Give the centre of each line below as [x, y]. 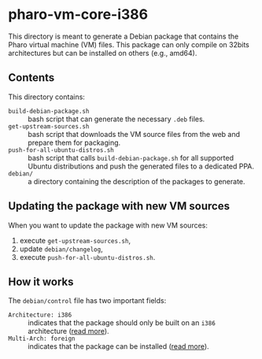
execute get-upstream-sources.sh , [75, 240]
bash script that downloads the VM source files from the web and [134, 134]
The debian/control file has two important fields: [87, 301]
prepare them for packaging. [74, 142]
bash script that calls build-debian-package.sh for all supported [131, 157]
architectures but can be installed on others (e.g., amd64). [103, 53]
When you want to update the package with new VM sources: [108, 225]
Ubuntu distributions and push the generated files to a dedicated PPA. [141, 166]
